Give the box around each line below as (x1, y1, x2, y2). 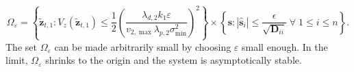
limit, (5, 53, 28, 67)
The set (5, 39, 37, 53)
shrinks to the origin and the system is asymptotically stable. (45, 53, 302, 67)
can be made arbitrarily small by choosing (54, 39, 231, 53)
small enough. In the (242, 39, 328, 53)
